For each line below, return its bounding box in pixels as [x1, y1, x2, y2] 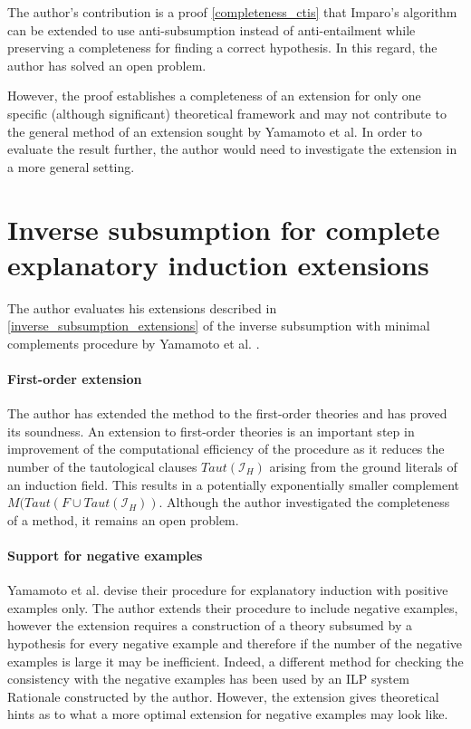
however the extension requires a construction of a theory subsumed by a [7, 616, 413, 635]
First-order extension [7, 369, 142, 388]
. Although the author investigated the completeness [159, 493, 450, 512]
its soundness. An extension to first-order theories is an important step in [7, 421, 415, 440]
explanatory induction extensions [7, 245, 429, 283]
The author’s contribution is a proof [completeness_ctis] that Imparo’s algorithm [7, 3, 457, 21]
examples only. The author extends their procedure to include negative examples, [7, 598, 458, 617]
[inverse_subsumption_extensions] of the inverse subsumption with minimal [7, 316, 430, 335]
